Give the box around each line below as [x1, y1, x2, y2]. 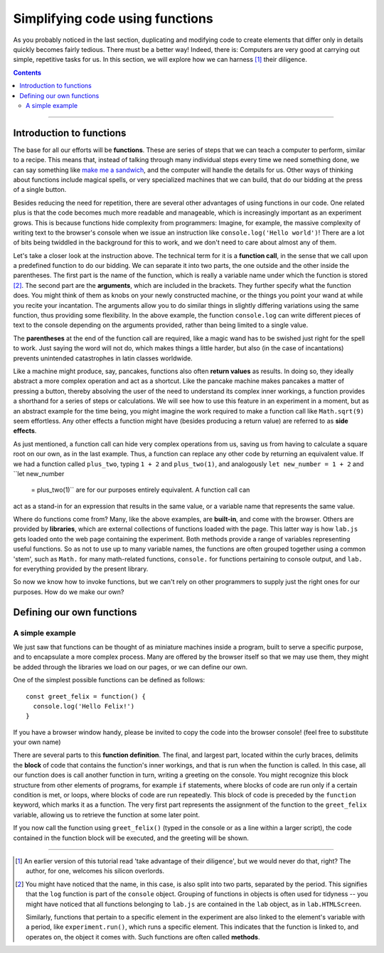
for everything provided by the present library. [13, 565, 149, 574]
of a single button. [13, 185, 67, 194]
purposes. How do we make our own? [13, 587, 124, 596]
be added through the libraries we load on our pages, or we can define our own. [13, 662, 248, 671]
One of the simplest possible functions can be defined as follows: [13, 676, 206, 684]
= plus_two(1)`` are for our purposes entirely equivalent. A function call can [31, 485, 250, 494]
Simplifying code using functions [13, 11, 213, 26]
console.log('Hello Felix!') [33, 702, 135, 710]
